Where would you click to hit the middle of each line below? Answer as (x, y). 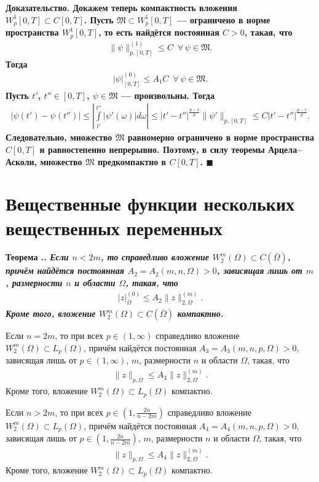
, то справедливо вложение (155, 257)
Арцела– (285, 149)
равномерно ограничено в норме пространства (221, 137)
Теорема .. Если (37, 257)
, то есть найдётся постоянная (159, 32)
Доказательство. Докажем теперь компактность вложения (121, 7)
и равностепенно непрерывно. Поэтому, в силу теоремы (152, 149)
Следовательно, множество (59, 137)
